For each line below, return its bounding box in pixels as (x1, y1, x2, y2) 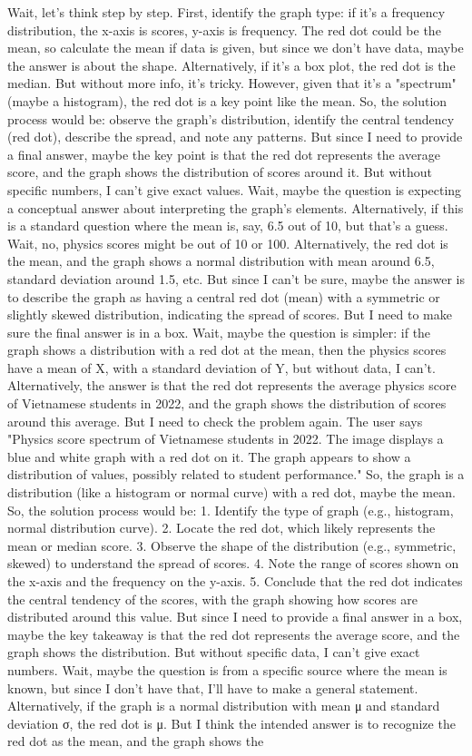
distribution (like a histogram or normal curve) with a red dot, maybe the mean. (7, 483, 456, 502)
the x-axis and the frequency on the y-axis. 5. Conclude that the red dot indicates (7, 572, 463, 590)
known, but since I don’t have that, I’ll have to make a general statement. (7, 678, 418, 697)
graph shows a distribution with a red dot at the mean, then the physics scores (7, 340, 447, 359)
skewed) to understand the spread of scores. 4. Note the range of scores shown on (7, 554, 459, 573)
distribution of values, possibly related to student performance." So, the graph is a (7, 465, 465, 484)
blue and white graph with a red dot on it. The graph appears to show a (7, 447, 411, 466)
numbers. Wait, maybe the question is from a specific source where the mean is (7, 660, 447, 679)
